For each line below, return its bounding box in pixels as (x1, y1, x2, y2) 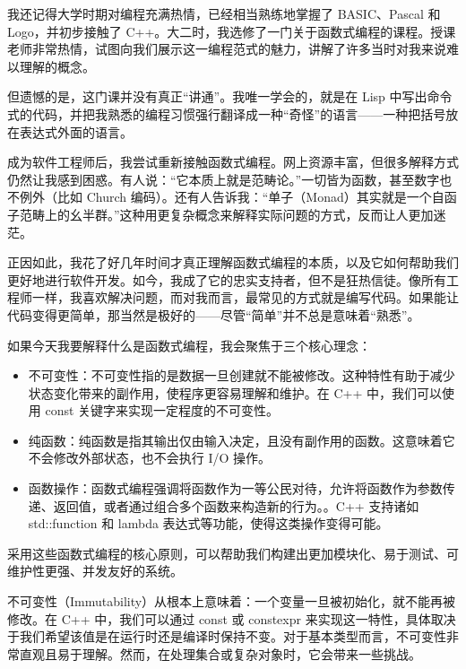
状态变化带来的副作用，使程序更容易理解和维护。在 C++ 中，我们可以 (28, 383, 443, 402)
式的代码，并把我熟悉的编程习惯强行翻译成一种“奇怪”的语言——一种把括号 (7, 104, 446, 123)
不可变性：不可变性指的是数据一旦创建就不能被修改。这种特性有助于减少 (28, 366, 455, 385)
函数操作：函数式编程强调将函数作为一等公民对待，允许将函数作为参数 (28, 479, 443, 498)
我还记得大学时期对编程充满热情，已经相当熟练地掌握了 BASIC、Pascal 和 (7, 4, 441, 22)
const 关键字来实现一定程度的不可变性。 (45, 401, 280, 420)
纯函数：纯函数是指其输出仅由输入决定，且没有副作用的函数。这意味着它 (28, 430, 455, 449)
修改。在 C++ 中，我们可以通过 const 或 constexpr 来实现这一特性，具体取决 (7, 609, 456, 628)
